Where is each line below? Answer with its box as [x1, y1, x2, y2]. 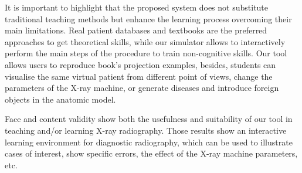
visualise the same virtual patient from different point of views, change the [5, 70, 273, 82]
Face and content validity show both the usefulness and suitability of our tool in [5, 113, 293, 125]
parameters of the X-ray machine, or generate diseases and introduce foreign [5, 82, 279, 94]
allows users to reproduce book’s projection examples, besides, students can [5, 58, 276, 70]
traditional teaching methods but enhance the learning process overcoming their [5, 12, 292, 25]
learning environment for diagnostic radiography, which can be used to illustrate [5, 135, 293, 148]
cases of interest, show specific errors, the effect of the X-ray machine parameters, [5, 147, 298, 160]
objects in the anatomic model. [5, 93, 116, 105]
